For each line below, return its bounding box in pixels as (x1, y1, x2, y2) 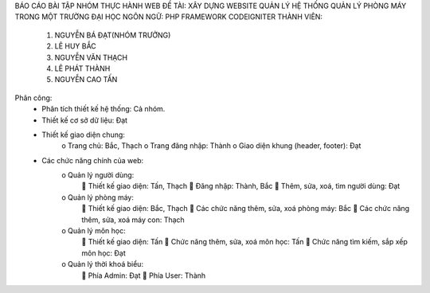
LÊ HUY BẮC (54, 41, 97, 51)
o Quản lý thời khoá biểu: (61, 260, 143, 269)
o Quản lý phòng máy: (61, 192, 135, 202)
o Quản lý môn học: (61, 226, 127, 236)
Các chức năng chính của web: (41, 155, 144, 165)
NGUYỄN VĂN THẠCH (54, 53, 127, 62)
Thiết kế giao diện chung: (41, 130, 125, 139)
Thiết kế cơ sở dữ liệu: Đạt (41, 115, 127, 125)
